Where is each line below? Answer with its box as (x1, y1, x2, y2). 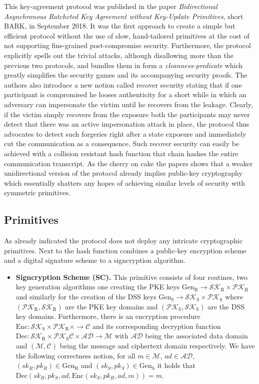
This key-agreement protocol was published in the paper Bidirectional (4, 1, 217, 11)
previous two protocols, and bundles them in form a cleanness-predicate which (4, 60, 243, 70)
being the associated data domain (145, 330, 248, 341)
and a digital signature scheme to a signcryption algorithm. (4, 255, 185, 265)
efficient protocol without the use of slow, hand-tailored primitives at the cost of (4, 30, 249, 41)
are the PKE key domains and (65, 301, 158, 311)
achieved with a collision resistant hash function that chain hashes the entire (4, 148, 238, 158)
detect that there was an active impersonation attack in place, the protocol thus (4, 119, 249, 129)
